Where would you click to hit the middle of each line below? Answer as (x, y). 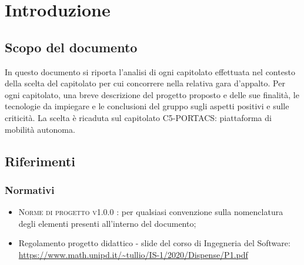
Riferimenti (40, 161)
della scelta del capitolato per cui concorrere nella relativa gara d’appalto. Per (145, 83)
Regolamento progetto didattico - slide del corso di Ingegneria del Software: (154, 243)
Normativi (30, 189)
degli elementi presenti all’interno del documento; (107, 223)
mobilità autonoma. (40, 129)
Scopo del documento (71, 47)
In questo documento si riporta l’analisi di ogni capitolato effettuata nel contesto (150, 71)
